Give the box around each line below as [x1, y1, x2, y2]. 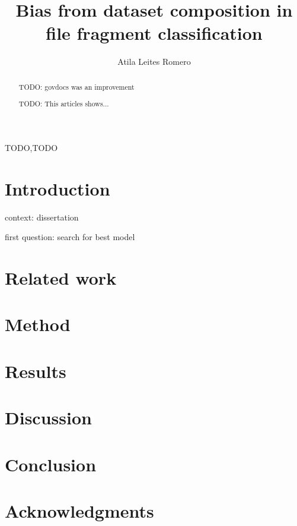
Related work [5, 266, 117, 289]
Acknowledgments [5, 498, 154, 522]
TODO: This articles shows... [18, 99, 109, 109]
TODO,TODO [5, 141, 58, 153]
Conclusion [5, 452, 97, 476]
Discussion [5, 405, 92, 430]
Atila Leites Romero [117, 55, 191, 68]
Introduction [5, 176, 110, 200]
